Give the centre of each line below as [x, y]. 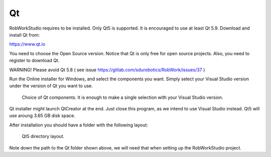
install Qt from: [25, 35]
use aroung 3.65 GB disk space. [42, 116]
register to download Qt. [34, 61]
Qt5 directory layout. [43, 136]
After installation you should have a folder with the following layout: [79, 125]
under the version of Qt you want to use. [51, 86]
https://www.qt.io [27, 44]
